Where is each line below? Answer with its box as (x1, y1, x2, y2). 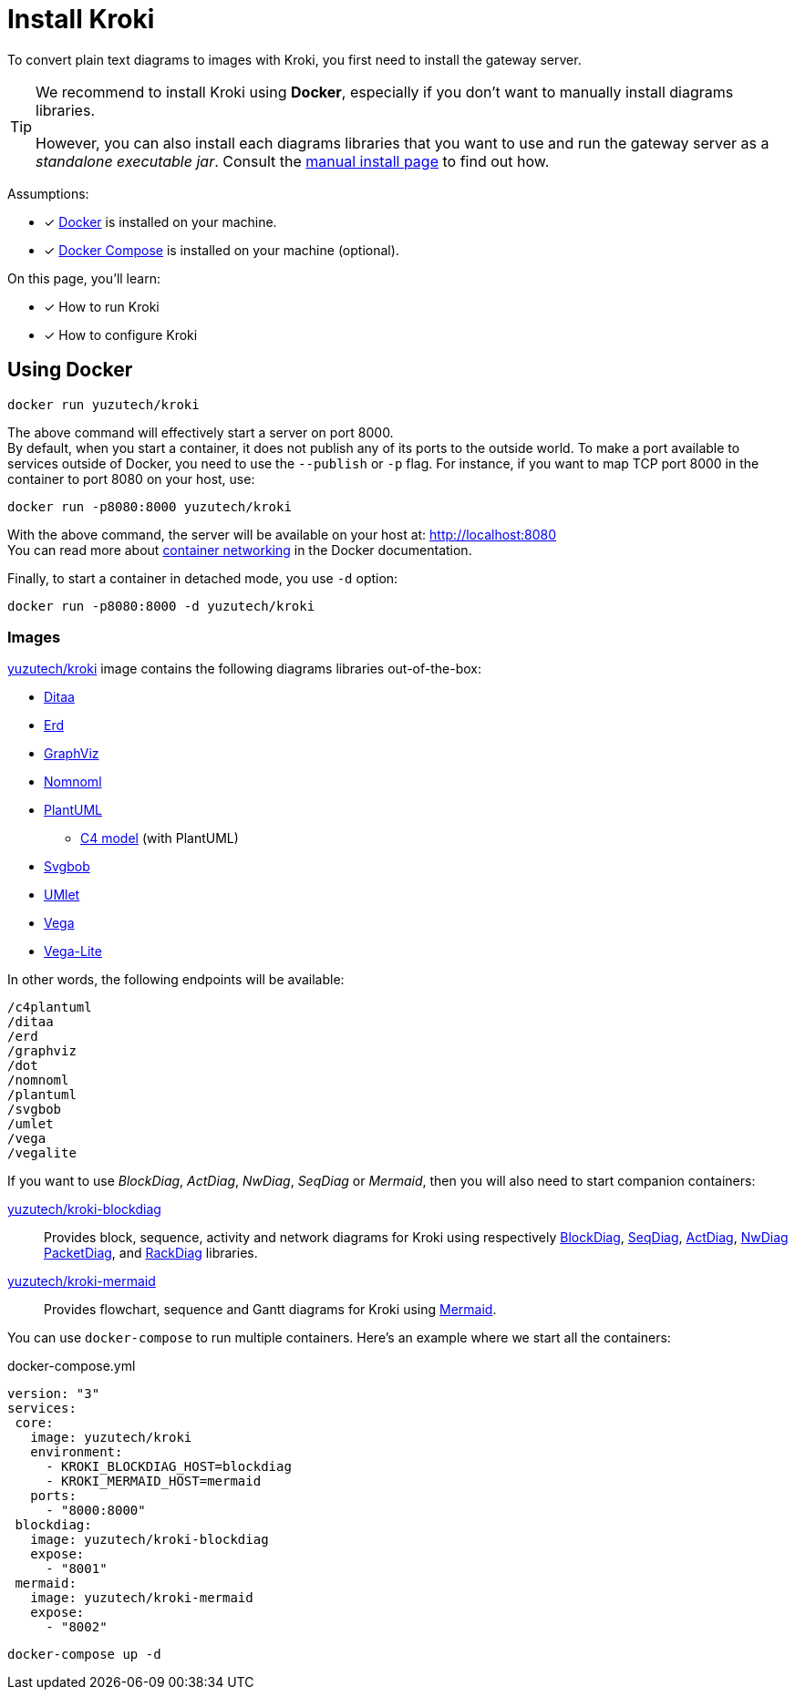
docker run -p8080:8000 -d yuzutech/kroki (7, 598, 315, 613)
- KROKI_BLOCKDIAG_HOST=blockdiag (46, 1459, 292, 1475)
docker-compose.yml (7, 1358, 136, 1374)
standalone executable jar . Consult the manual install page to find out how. (36, 151, 550, 170)
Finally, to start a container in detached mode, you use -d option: (7, 570, 398, 586)
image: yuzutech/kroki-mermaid (30, 1590, 253, 1606)
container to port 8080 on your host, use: (7, 470, 255, 487)
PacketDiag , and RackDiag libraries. (44, 1245, 258, 1261)
